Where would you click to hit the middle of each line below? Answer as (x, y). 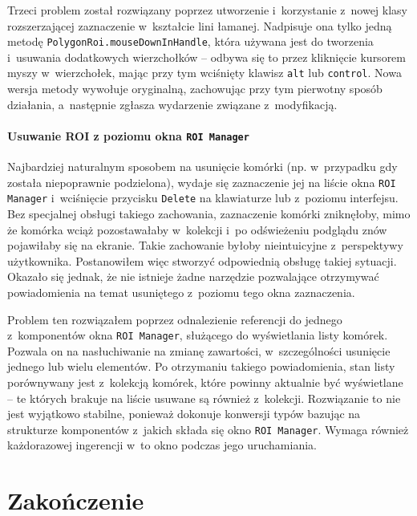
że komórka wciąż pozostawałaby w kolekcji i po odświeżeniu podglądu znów (197, 229)
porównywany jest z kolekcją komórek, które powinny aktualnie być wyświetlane (205, 382)
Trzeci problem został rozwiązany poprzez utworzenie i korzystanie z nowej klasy (207, 10)
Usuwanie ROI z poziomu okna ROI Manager (128, 135)
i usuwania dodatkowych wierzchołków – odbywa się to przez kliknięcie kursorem (206, 57)
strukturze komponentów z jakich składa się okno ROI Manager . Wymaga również (208, 429)
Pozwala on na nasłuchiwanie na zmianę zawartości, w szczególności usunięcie (199, 350)
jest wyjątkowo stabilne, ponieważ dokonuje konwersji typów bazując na (184, 414)
